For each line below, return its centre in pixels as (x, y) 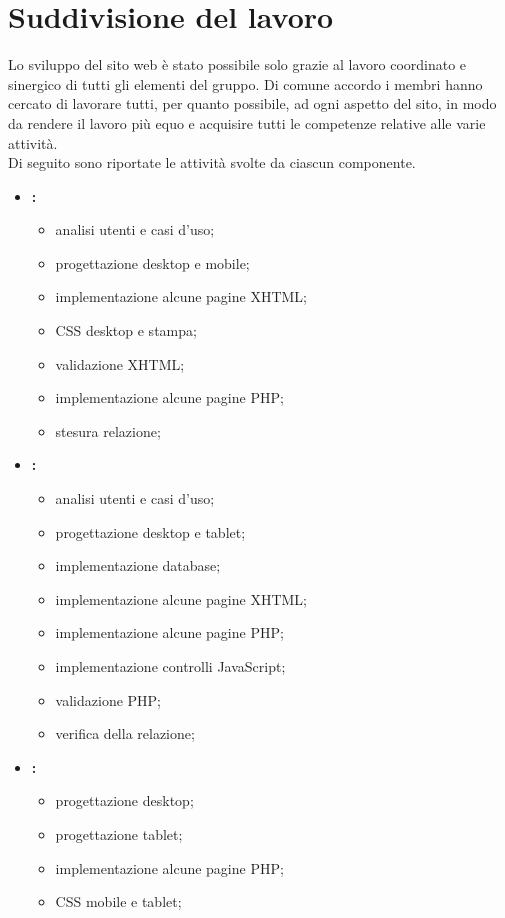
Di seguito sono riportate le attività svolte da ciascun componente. (212, 162)
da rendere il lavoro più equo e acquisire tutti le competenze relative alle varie (247, 122)
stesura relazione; (108, 430)
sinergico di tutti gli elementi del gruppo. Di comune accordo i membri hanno (245, 83)
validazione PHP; (108, 699)
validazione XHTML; (120, 363)
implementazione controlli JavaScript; (170, 666)
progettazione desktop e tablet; (150, 531)
